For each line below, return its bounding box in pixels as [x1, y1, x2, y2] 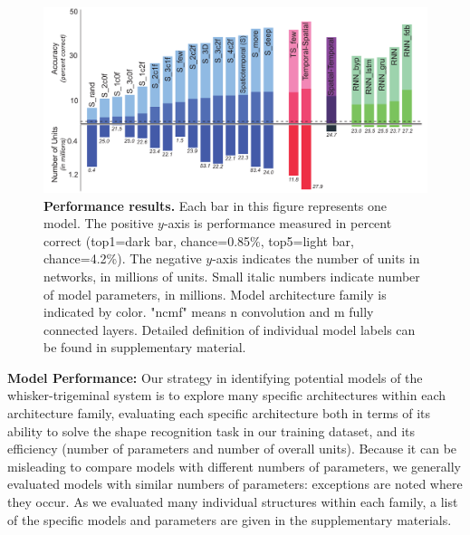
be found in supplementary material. [43, 338, 246, 357]
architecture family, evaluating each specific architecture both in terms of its [7, 404, 431, 423]
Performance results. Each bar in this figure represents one [43, 196, 388, 215]
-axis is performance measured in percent [163, 214, 392, 233]
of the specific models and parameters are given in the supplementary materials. [7, 510, 452, 529]
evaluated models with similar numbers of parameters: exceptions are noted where [7, 474, 463, 493]
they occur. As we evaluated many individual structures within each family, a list [7, 492, 458, 511]
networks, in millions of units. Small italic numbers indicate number [43, 266, 420, 285]
